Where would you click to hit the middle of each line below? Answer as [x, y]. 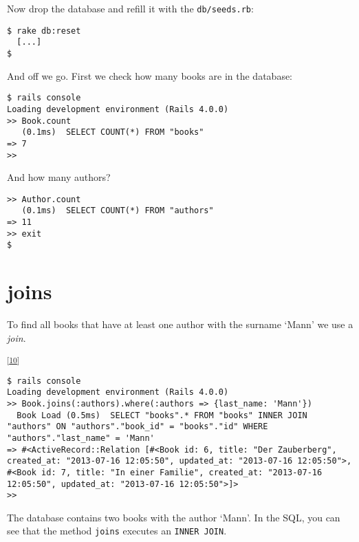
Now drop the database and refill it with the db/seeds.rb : [130, 8]
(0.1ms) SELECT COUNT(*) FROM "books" [113, 132]
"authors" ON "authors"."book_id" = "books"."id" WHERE [138, 427]
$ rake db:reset [44, 31]
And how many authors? [59, 177]
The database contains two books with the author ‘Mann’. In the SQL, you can [174, 517]
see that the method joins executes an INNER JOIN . [117, 531]
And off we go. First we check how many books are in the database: [150, 75]
